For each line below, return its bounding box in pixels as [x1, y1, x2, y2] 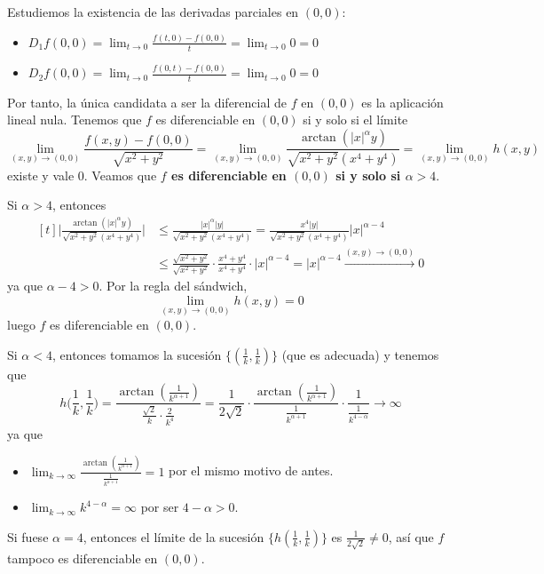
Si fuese [7, 527, 49, 546]
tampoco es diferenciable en [7, 548, 158, 567]
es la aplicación [361, 92, 444, 111]
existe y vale [7, 165, 75, 184]
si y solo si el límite [303, 110, 408, 129]
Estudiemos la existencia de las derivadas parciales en [7, 3, 299, 20]
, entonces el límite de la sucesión [83, 527, 264, 546]
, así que [388, 527, 434, 546]
